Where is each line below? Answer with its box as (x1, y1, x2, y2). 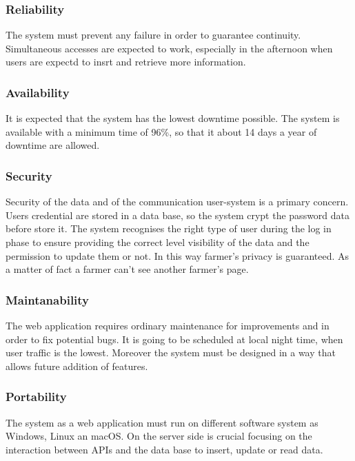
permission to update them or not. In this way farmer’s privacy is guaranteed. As (6, 248, 349, 263)
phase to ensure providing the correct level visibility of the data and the (6, 235, 310, 249)
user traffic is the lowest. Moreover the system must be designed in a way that (6, 345, 336, 360)
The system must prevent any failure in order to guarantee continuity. (6, 28, 301, 42)
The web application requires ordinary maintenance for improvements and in (6, 318, 329, 332)
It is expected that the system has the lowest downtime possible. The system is (6, 111, 340, 125)
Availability (6, 83, 70, 101)
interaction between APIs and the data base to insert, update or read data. (6, 442, 323, 456)
